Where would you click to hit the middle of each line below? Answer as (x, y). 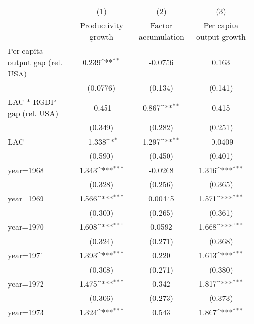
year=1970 (26, 227)
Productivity (101, 25)
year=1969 (26, 198)
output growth (221, 37)
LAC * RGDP (32, 102)
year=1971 (26, 255)
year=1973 (26, 312)
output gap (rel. (35, 62)
